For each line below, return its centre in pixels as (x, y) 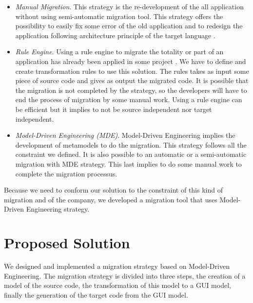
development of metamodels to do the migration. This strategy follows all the (131, 144)
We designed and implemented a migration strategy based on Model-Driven (117, 266)
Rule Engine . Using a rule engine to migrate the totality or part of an (119, 52)
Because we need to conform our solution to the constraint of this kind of (113, 190)
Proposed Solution (67, 243)
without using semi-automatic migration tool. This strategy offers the (119, 16)
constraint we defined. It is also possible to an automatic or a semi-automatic (131, 154)
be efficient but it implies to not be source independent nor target (114, 109)
